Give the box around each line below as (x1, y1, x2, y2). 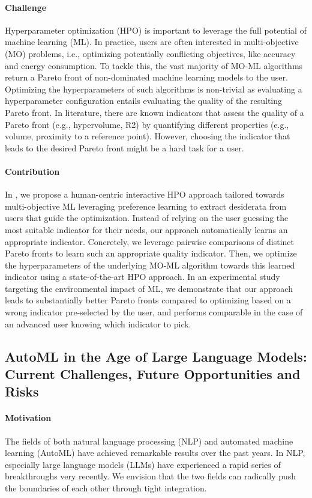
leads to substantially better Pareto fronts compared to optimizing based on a (5, 294, 291, 306)
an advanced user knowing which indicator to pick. (5, 317, 191, 330)
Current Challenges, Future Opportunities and (5, 365, 301, 383)
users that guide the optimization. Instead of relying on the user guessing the (5, 211, 289, 224)
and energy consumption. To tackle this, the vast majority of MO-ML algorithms (5, 59, 303, 71)
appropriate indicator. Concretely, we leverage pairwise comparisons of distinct (5, 235, 295, 247)
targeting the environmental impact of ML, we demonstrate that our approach (5, 282, 293, 294)
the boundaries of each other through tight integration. (5, 481, 207, 494)
